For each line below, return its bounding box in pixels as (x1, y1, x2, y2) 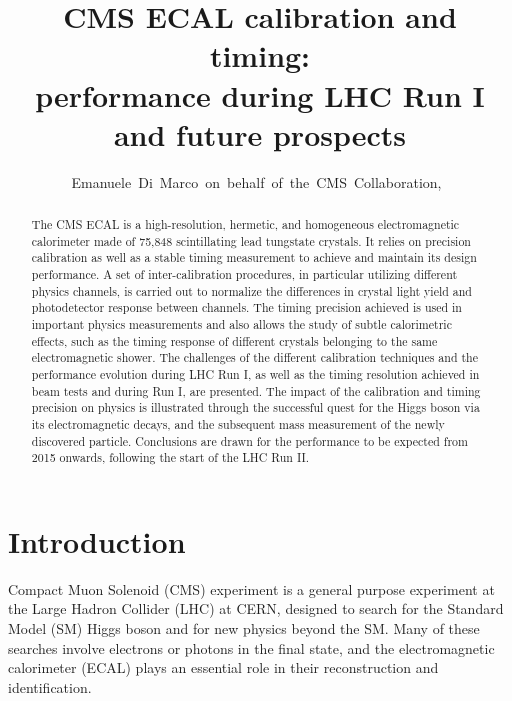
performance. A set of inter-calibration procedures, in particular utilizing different (31, 266, 458, 283)
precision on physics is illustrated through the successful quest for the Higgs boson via (31, 399, 480, 416)
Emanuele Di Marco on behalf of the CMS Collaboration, (71, 171, 442, 192)
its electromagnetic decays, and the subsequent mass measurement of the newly (31, 415, 445, 432)
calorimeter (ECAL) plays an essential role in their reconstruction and (8, 657, 439, 678)
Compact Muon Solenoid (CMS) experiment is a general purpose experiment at (8, 578, 495, 599)
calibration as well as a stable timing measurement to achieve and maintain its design (31, 249, 477, 266)
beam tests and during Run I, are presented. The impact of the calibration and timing (31, 382, 481, 399)
